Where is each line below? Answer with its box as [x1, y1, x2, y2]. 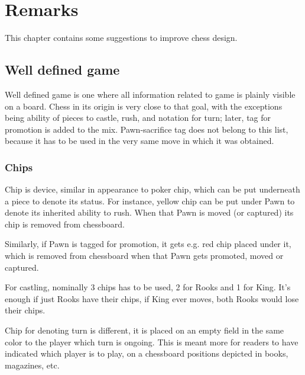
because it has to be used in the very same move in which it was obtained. [5, 134, 274, 147]
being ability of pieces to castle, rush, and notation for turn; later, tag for [5, 111, 271, 124]
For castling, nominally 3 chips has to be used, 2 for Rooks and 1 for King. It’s [5, 281, 291, 293]
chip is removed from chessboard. [5, 217, 125, 230]
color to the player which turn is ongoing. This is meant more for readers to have [5, 335, 298, 348]
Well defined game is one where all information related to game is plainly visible [5, 88, 296, 100]
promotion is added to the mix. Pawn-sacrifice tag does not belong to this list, [5, 123, 288, 135]
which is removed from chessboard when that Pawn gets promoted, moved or [5, 249, 284, 262]
